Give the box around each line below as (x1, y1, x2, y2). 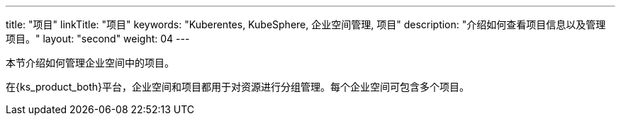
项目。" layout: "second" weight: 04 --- (6, 33, 190, 45)
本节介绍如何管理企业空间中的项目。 (6, 57, 174, 69)
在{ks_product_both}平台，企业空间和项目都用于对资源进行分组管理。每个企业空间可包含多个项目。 (6, 81, 469, 93)
